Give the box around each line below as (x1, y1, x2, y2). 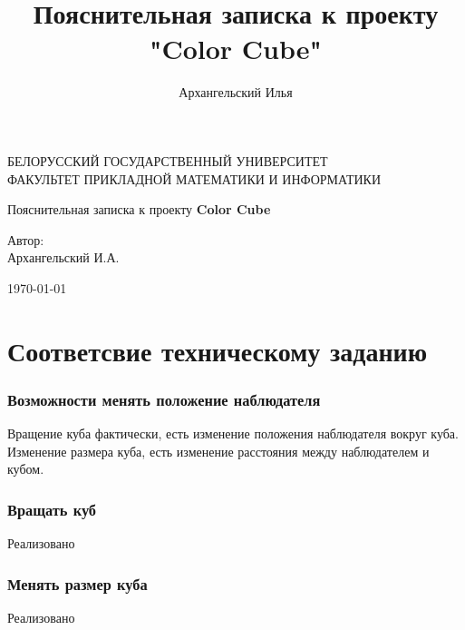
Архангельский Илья (179, 83, 293, 102)
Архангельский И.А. (7, 248, 120, 267)
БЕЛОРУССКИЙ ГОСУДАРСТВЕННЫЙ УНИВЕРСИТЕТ (7, 151, 328, 170)
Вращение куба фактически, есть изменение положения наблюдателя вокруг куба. (7, 424, 459, 443)
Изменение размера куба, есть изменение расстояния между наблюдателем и (7, 441, 430, 460)
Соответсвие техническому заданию (7, 331, 428, 369)
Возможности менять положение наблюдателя (7, 388, 321, 410)
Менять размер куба (7, 572, 148, 595)
